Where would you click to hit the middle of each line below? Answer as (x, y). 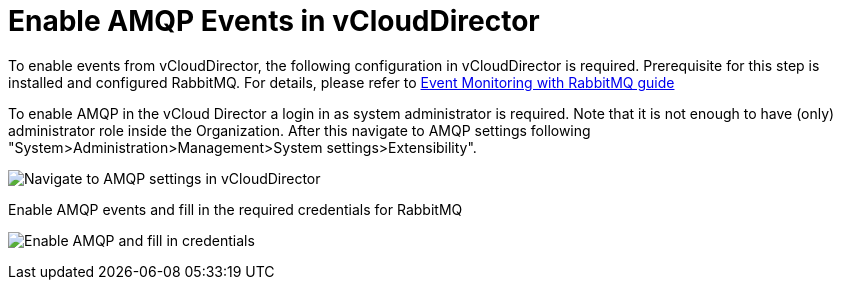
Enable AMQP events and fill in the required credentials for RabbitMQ (235, 209)
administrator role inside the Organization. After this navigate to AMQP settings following (299, 130)
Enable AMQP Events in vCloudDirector (274, 21)
